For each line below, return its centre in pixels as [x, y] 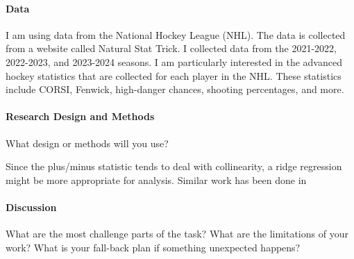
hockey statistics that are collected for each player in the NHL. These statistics [174, 75]
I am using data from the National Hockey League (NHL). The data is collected [176, 34]
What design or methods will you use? [87, 143]
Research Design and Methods [80, 116]
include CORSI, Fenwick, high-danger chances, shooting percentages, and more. [175, 89]
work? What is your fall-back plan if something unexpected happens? [153, 247]
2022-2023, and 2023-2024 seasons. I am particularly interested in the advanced [174, 61]
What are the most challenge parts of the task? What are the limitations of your [177, 234]
